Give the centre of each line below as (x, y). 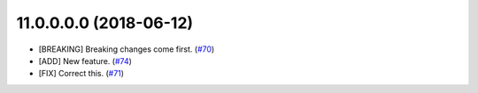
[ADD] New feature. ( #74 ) (85, 61)
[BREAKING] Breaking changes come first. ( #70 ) (127, 49)
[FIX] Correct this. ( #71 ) (81, 74)
